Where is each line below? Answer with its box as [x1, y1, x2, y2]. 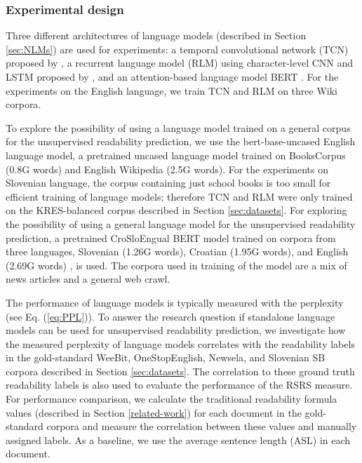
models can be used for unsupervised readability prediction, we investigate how [6, 323, 346, 337]
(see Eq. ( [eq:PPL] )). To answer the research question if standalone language [6, 309, 335, 323]
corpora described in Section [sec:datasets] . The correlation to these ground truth [6, 363, 355, 378]
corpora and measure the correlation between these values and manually [46, 419, 357, 434]
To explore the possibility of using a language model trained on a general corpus [6, 120, 351, 135]
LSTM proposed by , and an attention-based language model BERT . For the [6, 69, 339, 83]
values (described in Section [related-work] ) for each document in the [6, 405, 302, 420]
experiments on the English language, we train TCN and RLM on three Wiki [6, 83, 337, 98]
